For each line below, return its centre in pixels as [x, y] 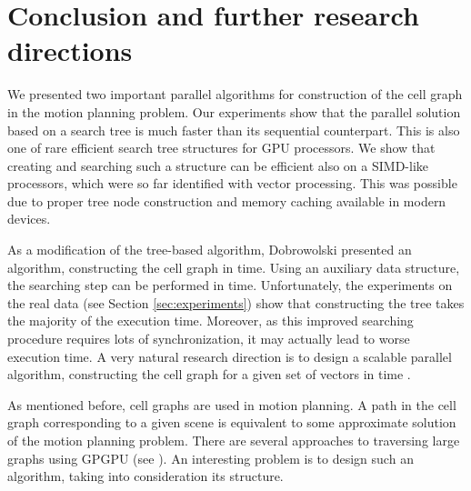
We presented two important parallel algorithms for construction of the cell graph [235, 94]
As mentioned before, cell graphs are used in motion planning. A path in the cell [232, 404]
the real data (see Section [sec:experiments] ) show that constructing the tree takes [236, 302]
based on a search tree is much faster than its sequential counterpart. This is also [234, 130]
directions [70, 50]
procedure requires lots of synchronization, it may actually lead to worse [209, 339]
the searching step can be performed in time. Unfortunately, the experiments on [230, 285]
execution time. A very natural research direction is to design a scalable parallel [230, 356]
